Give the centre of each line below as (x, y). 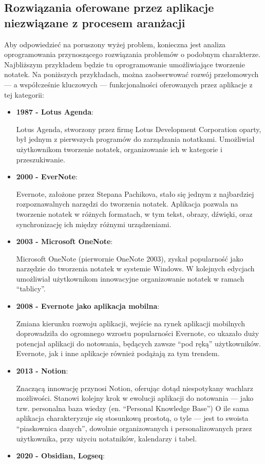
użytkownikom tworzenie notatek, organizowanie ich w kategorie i (119, 149)
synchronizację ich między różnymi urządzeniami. (94, 224)
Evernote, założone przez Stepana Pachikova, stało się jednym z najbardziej (135, 193)
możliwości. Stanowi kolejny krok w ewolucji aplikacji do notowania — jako (135, 398)
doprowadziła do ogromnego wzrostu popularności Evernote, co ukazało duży (138, 333)
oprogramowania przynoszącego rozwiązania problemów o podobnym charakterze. (132, 54)
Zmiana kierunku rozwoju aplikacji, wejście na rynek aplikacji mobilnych (130, 323)
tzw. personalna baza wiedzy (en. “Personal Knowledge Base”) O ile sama (132, 408)
